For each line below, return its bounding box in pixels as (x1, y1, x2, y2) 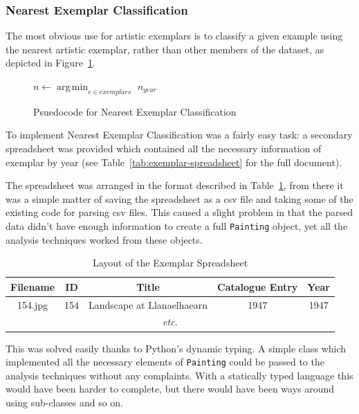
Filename (10, 279, 55, 294)
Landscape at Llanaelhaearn (89, 297, 208, 312)
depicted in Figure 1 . (6, 55, 95, 70)
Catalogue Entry (217, 279, 298, 294)
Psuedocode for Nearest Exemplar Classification (33, 104, 237, 118)
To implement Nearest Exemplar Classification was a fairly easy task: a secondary (6, 127, 353, 142)
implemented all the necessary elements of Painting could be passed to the (6, 354, 324, 369)
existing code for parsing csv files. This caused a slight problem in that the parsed (6, 205, 353, 219)
